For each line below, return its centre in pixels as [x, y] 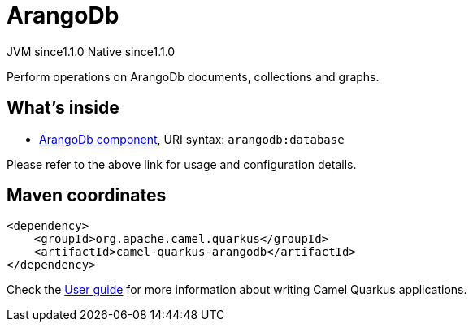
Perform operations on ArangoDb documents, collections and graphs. [193, 76]
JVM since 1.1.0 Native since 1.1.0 [91, 51]
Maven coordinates [87, 196]
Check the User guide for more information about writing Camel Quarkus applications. [237, 290]
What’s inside [63, 108]
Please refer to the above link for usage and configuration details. [182, 164]
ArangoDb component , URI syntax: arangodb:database [192, 139]
